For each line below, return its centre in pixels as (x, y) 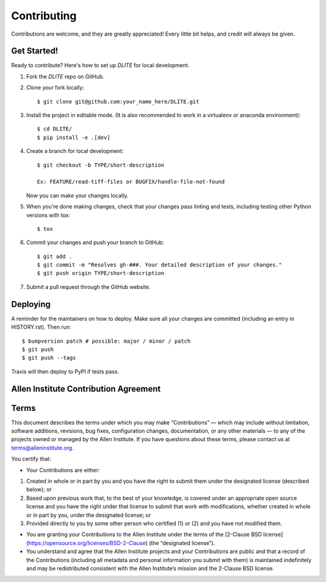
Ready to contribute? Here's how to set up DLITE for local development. (100, 65)
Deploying (31, 304)
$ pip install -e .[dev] (74, 137)
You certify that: (31, 459)
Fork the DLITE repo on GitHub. (65, 76)
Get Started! (35, 51)
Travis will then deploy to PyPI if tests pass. (65, 371)
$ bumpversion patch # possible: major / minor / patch (106, 341)
